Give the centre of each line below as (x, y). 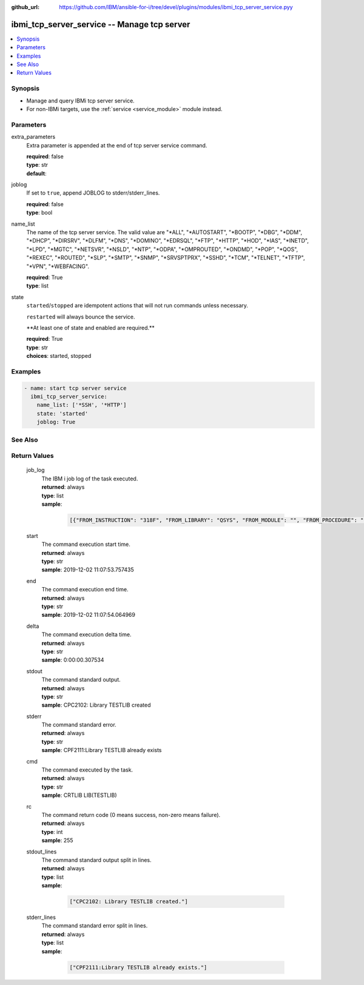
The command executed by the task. (87, 770)
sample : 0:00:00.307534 (73, 660)
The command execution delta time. (86, 634)
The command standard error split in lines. (95, 926)
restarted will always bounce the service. (81, 317)
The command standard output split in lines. (96, 860)
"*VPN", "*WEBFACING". (58, 266)
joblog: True (56, 422)
